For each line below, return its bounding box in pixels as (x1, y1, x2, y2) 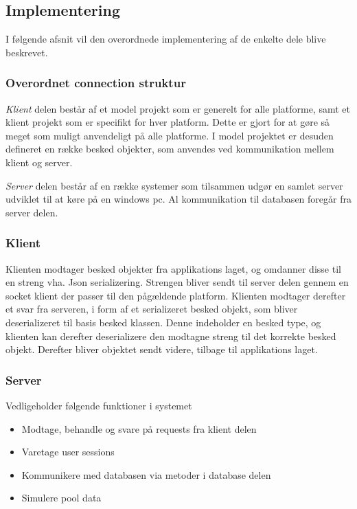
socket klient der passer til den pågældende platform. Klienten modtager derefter (5, 288, 346, 302)
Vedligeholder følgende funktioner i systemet (5, 398, 192, 412)
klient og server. (5, 155, 73, 169)
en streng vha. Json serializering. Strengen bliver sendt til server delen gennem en (5, 275, 349, 289)
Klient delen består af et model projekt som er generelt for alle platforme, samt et (5, 101, 350, 115)
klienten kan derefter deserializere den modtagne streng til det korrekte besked (5, 328, 336, 343)
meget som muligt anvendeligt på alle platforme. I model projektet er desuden (5, 128, 334, 142)
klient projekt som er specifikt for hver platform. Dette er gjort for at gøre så (5, 115, 330, 129)
